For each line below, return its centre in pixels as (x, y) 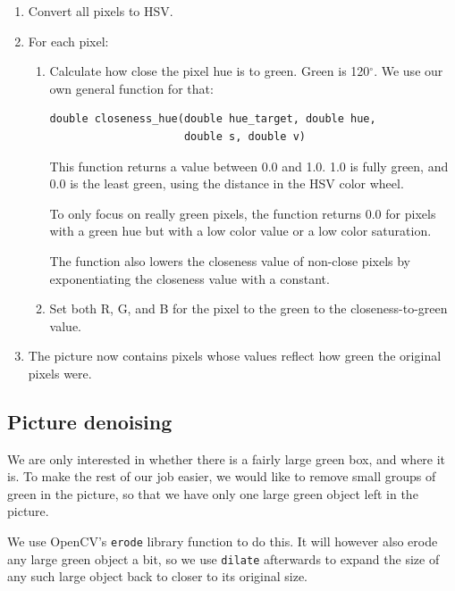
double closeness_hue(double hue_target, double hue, (213, 119)
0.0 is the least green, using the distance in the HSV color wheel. (227, 183)
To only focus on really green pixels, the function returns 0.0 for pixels (243, 213)
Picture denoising (90, 421)
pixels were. (60, 373)
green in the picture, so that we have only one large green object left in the (213, 493)
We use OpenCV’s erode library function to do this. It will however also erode (223, 541)
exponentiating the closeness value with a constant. (190, 278)
